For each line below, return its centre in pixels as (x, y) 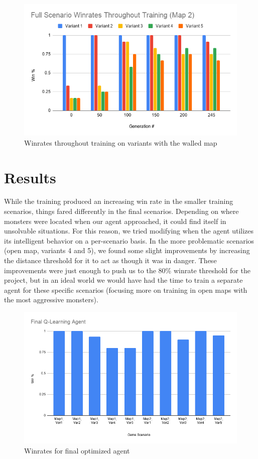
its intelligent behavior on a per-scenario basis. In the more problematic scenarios (129, 240)
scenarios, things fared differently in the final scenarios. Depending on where (121, 211)
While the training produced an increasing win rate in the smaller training (119, 201)
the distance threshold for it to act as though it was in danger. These (110, 260)
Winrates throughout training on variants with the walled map (121, 142)
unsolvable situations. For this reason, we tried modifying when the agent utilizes (129, 231)
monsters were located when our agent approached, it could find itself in (115, 221)
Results (30, 177)
